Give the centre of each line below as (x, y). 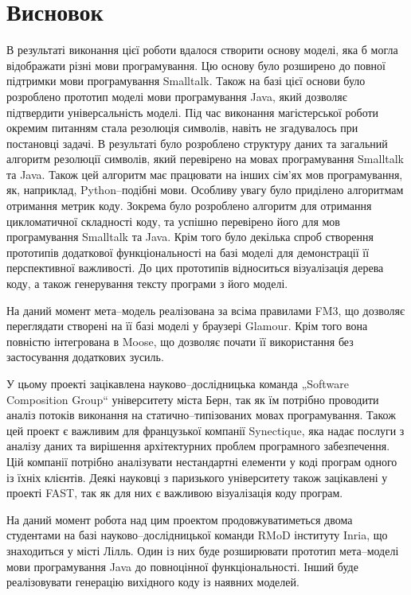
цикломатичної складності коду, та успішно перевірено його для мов (173, 221)
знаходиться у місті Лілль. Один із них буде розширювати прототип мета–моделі (203, 550)
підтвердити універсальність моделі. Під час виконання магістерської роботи (193, 112)
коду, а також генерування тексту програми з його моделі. (147, 284)
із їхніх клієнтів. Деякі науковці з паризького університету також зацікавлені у (197, 477)
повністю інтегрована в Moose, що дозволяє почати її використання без (180, 341)
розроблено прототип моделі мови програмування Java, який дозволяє (177, 96)
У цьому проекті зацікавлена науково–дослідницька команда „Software (178, 383)
